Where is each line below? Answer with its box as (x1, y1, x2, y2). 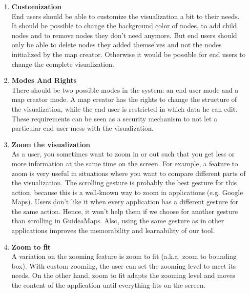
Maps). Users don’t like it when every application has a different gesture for (11, 196, 238, 207)
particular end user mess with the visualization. (11, 123, 154, 133)
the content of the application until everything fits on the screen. (11, 280, 206, 290)
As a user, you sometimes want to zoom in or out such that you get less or (11, 149, 235, 159)
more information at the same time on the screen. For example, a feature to (11, 158, 238, 168)
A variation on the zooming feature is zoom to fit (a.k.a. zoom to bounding (11, 251, 237, 261)
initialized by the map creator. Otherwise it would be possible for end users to (11, 49, 246, 59)
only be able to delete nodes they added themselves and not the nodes (11, 39, 222, 50)
